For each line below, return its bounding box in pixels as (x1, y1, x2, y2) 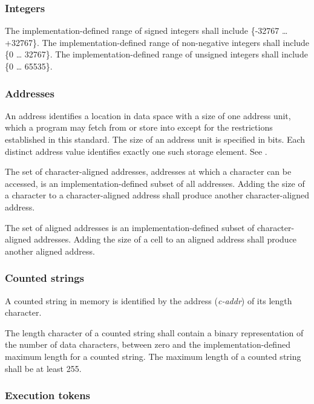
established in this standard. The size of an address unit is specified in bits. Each (5, 133, 306, 145)
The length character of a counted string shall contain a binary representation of (5, 326, 304, 339)
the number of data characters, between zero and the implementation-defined (5, 338, 290, 351)
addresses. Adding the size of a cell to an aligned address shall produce (34, 233, 297, 246)
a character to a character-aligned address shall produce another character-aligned (5, 189, 310, 201)
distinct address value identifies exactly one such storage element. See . (5, 145, 267, 157)
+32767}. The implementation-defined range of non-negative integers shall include (5, 36, 310, 48)
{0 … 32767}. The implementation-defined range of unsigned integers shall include (5, 48, 308, 60)
